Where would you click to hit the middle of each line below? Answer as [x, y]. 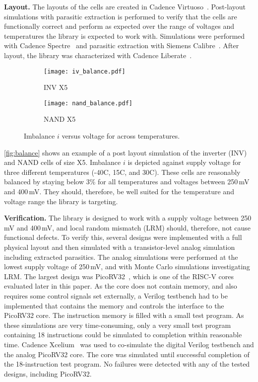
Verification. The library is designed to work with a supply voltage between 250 [128, 218]
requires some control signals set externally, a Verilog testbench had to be [116, 295]
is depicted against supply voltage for [184, 162]
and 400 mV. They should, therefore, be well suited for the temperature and [119, 191]
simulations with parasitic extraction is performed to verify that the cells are [121, 16]
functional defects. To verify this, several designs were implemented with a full [123, 237]
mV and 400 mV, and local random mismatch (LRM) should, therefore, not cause [127, 227]
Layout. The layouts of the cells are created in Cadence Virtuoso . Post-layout [125, 6]
